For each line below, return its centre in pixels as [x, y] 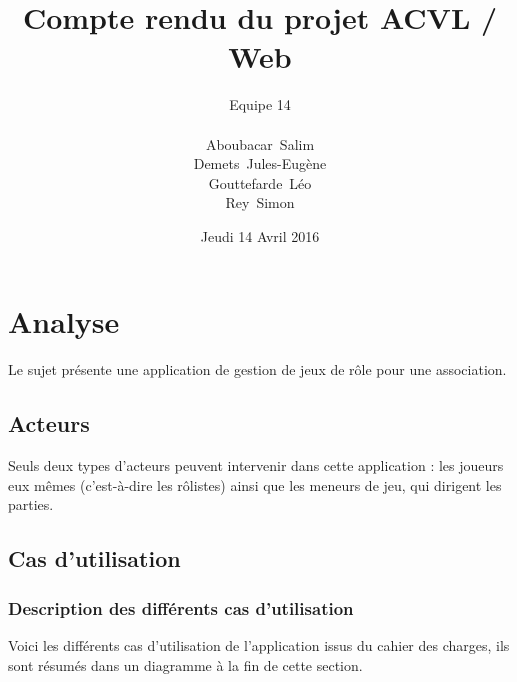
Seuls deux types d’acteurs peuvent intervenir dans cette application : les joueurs [256, 465]
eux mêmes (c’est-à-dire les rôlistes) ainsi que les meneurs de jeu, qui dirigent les [255, 484]
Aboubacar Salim [260, 143]
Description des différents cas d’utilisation [181, 607]
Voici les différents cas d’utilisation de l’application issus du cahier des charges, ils [259, 644]
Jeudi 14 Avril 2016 [260, 235]
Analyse [64, 321]
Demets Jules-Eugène [260, 163]
